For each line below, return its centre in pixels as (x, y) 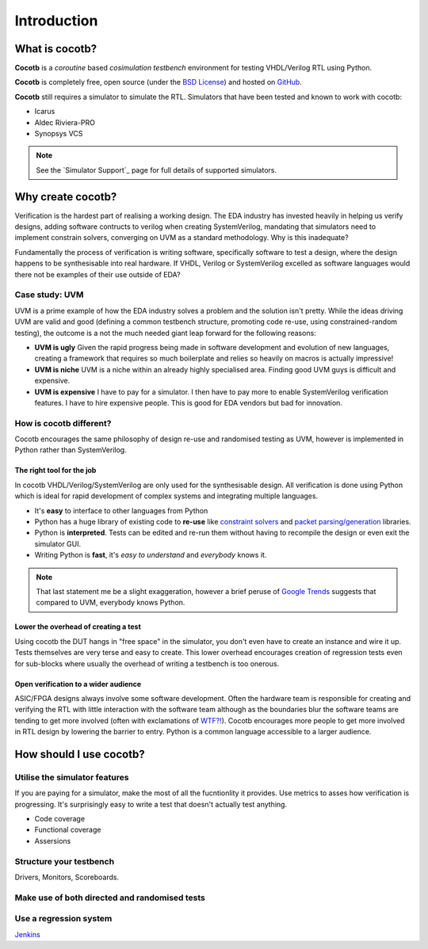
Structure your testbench (65, 861)
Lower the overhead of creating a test (78, 627)
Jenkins (28, 934)
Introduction (56, 21)
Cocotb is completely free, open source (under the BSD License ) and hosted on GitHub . (159, 82)
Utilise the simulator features (72, 777)
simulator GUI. (58, 543)
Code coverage (60, 819)
